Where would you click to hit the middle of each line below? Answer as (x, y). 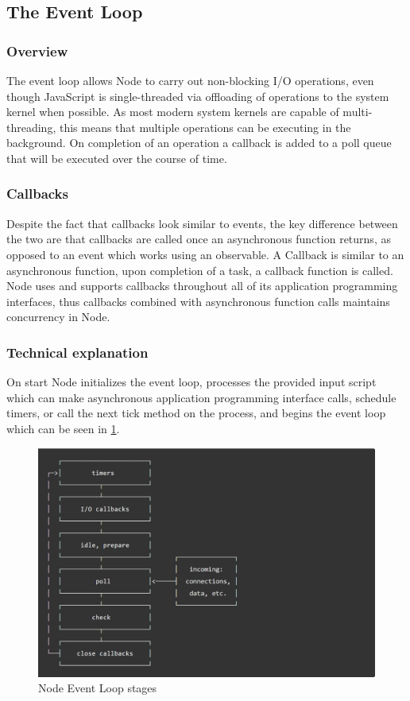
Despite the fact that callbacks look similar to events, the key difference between (202, 223)
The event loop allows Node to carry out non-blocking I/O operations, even (190, 80)
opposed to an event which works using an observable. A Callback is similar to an (205, 254)
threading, (31, 127)
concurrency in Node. (58, 317)
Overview (37, 50)
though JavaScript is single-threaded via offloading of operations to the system (198, 96)
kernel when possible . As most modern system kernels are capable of (173, 112)
